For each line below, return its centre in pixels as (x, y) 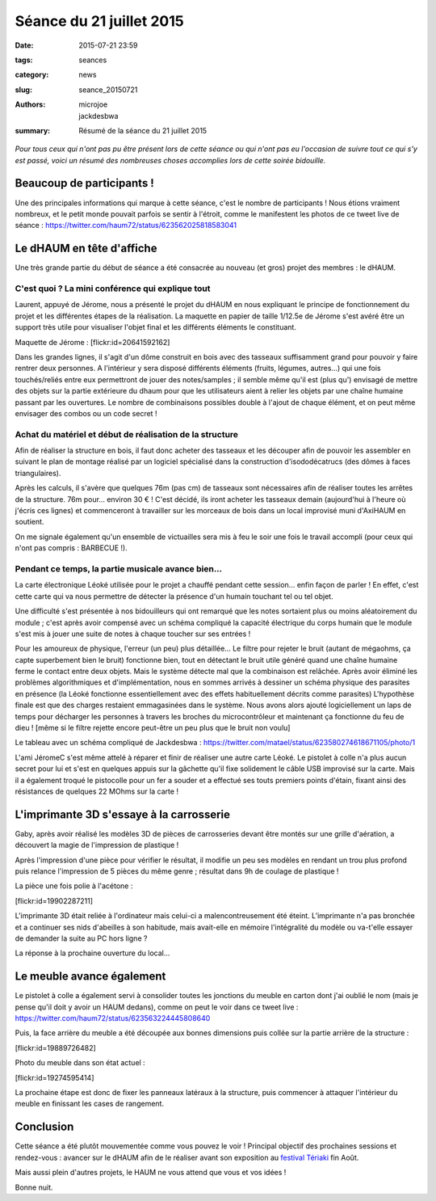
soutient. (29, 522)
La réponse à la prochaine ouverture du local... (92, 953)
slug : (23, 90)
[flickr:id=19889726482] (55, 1047)
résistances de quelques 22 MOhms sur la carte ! (97, 791)
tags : (24, 60)
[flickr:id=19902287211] (54, 900)
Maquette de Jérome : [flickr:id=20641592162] (92, 342)
